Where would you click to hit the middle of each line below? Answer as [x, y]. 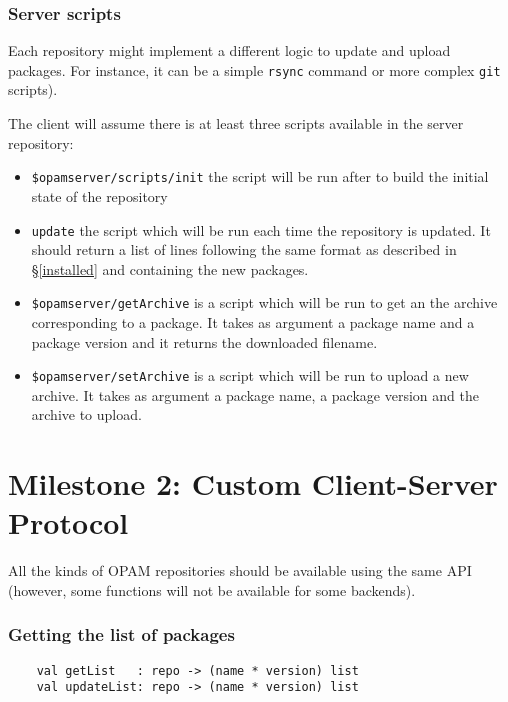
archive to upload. [86, 414]
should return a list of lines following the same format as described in [244, 249]
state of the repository [99, 195]
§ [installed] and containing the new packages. [170, 268]
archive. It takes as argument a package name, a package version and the [255, 394]
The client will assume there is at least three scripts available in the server [236, 123]
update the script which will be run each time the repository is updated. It [261, 229]
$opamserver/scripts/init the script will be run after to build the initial [260, 176]
